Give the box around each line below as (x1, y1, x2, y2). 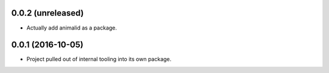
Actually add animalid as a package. (26, 24, 117, 31)
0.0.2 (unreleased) (11, 8, 84, 18)
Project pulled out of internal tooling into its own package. (26, 56, 172, 63)
